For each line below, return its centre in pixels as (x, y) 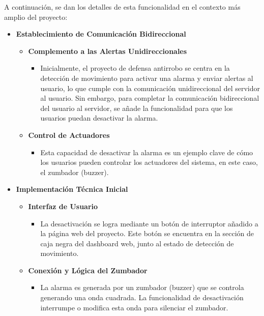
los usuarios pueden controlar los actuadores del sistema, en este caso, (149, 162)
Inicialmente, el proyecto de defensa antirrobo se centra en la (135, 68)
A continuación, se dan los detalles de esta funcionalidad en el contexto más (122, 7)
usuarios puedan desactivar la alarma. (99, 118)
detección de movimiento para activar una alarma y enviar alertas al (147, 78)
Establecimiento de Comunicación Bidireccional (101, 34)
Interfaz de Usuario (63, 206)
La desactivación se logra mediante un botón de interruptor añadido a (149, 223)
